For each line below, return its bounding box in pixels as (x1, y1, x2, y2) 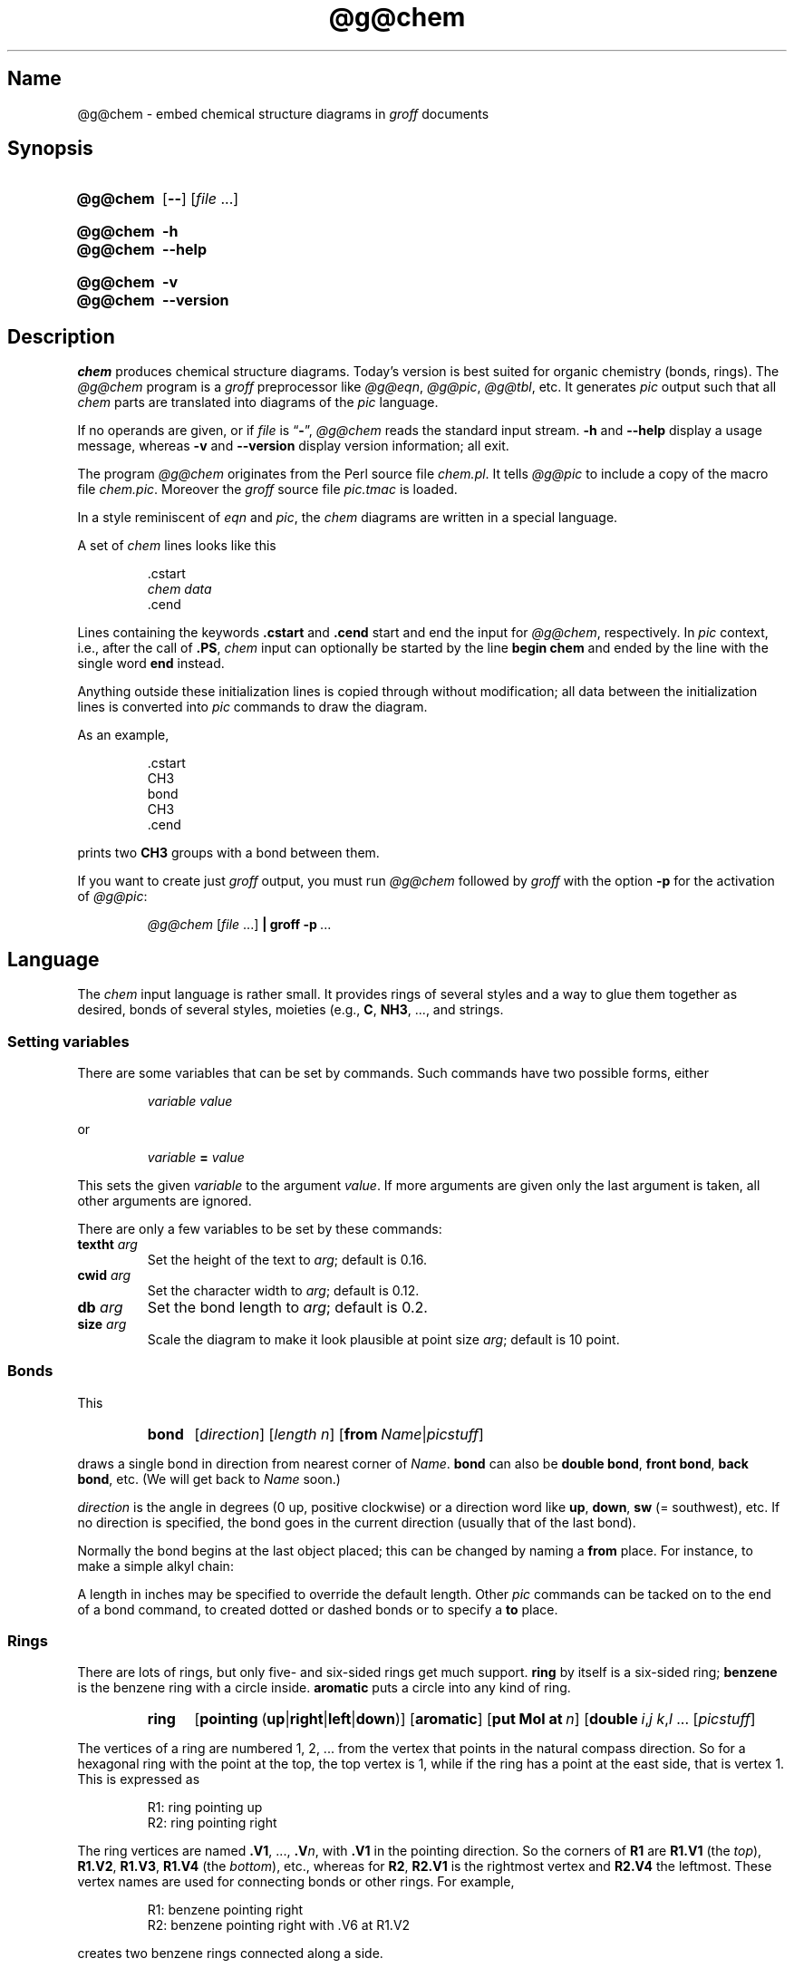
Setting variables (7, 1032, 130, 1051)
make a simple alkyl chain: (77, 1557, 234, 1574)
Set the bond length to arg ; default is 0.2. (147, 1297, 428, 1316)
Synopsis (7, 137, 93, 160)
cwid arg (77, 1266, 131, 1283)
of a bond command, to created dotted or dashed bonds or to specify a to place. (77, 1601, 558, 1617)
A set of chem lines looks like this (77, 538, 276, 554)
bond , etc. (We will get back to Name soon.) (77, 1470, 341, 1487)
